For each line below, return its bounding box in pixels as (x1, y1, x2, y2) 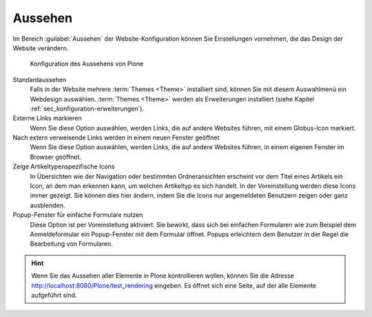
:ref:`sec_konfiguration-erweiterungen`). (30, 104, 145, 113)
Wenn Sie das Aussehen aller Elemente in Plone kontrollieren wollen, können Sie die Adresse (31, 271, 294, 280)
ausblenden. (30, 201, 65, 209)
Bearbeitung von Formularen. (30, 240, 113, 248)
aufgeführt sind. (31, 291, 77, 299)
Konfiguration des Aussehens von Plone (30, 59, 144, 68)
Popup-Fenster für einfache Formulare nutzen (12, 211, 143, 219)
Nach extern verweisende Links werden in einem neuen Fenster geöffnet (12, 133, 220, 142)
